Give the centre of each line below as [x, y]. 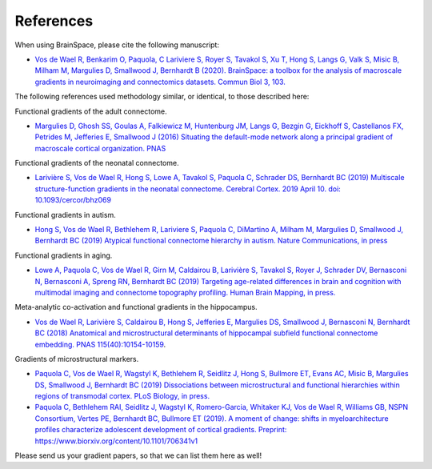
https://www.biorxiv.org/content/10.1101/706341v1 [116, 441]
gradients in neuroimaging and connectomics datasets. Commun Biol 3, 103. [160, 82]
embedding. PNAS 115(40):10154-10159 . [100, 344]
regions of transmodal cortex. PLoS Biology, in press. [122, 396]
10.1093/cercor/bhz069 [73, 200]
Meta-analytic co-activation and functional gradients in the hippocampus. [136, 307]
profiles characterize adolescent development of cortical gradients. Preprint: [161, 430]
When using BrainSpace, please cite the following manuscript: [117, 45]
